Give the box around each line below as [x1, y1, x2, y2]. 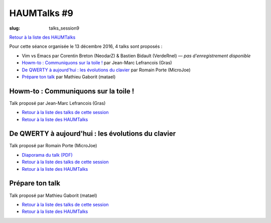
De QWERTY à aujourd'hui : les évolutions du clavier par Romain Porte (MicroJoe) [22, 67, 191, 73]
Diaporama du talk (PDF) [22, 152, 73, 158]
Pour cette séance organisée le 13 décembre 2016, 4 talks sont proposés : [9, 43, 163, 50]
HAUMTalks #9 [9, 8, 74, 19]
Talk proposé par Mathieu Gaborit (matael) [9, 192, 97, 198]
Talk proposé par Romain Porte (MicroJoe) [9, 143, 97, 149]
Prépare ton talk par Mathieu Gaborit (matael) [22, 73, 116, 80]
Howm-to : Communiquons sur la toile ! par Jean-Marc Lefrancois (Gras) [22, 60, 173, 66]
